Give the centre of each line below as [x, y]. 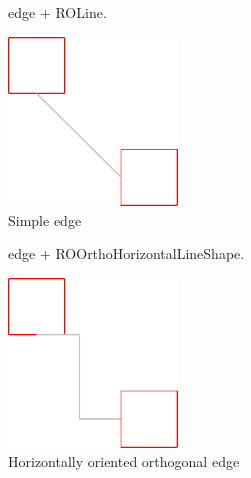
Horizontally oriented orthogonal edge [124, 461]
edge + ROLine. [57, 12]
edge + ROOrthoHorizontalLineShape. [126, 253]
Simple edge [45, 219]
